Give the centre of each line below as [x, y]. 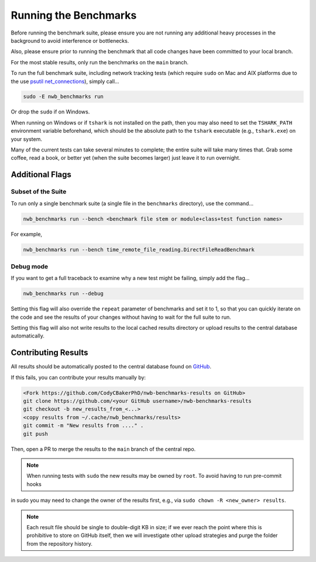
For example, [27, 234]
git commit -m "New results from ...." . [83, 426]
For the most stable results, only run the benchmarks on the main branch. [100, 62]
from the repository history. [60, 543]
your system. [27, 139]
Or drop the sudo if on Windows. [50, 112]
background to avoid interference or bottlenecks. [70, 40]
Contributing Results [49, 353]
